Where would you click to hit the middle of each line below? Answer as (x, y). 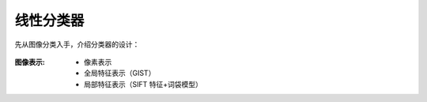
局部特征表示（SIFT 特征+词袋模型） (144, 84)
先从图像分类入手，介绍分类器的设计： (77, 44)
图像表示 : (30, 62)
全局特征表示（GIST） (120, 73)
